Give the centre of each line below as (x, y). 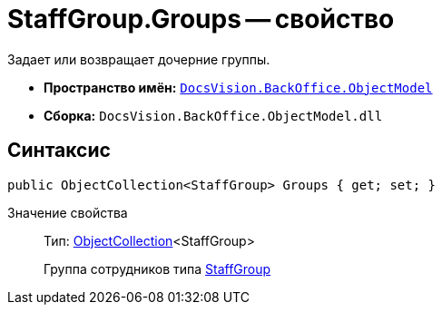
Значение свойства (68, 212)
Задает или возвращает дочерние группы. (139, 59)
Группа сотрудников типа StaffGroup (157, 268)
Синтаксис (59, 151)
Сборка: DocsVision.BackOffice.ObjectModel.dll (213, 115)
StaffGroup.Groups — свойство (201, 19)
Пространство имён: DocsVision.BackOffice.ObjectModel (238, 87)
